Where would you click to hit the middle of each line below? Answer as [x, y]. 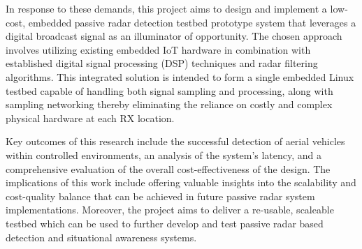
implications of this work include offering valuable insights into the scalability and [181, 182]
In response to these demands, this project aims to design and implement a [166, 8]
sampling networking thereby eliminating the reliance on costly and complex [169, 104]
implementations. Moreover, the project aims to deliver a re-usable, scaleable [170, 210]
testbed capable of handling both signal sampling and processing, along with [169, 90]
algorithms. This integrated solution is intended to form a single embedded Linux [180, 76]
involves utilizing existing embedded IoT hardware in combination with [158, 49]
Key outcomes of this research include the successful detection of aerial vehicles [175, 141]
